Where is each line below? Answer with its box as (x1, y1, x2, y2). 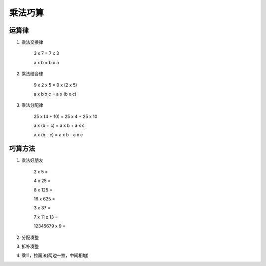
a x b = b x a (33, 59, 59, 65)
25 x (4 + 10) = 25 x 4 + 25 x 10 (33, 114, 98, 119)
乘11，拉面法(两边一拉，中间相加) (21, 252, 89, 259)
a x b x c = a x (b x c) (33, 91, 77, 97)
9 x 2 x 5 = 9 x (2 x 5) (33, 82, 77, 88)
